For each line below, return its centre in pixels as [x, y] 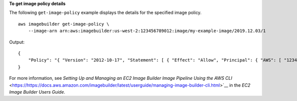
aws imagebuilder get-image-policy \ [64, 24]
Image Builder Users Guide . [37, 92]
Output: [17, 42]
